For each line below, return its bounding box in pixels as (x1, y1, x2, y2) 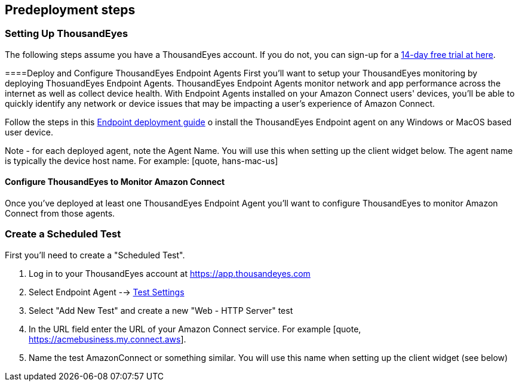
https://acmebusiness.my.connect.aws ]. (29, 333, 186, 344)
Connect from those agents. (5, 208, 115, 219)
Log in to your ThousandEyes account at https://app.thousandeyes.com (29, 268, 311, 279)
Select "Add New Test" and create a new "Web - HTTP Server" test (29, 305, 293, 316)
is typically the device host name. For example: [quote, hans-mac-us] (5, 155, 278, 166)
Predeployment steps (5, 2, 136, 17)
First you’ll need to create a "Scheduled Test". (5, 249, 185, 260)
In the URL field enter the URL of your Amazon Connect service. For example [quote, (29, 323, 361, 334)
